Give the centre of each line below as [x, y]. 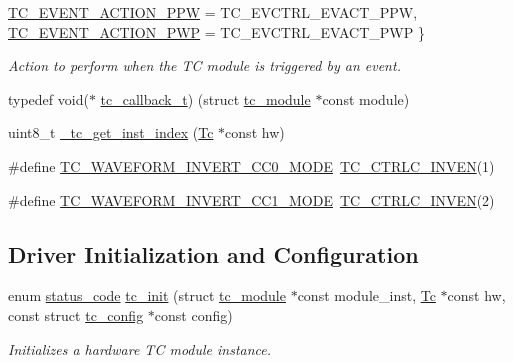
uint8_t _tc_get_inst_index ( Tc [111, 132]
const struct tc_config [76, 314]
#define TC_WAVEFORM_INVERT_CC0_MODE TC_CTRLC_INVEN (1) [251, 165]
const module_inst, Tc [366, 295]
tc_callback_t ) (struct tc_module [205, 98]
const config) [193, 314]
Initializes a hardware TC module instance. [140, 348]
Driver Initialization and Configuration [213, 253]
